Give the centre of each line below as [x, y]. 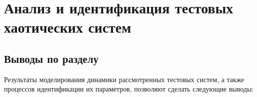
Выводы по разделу [51, 58]
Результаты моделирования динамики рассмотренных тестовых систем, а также [124, 79]
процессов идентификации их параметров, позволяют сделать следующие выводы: [129, 89]
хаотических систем [68, 27]
